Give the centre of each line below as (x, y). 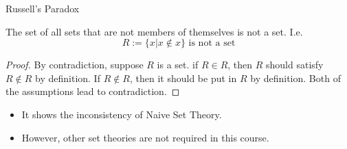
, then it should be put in (183, 78)
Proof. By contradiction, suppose (75, 65)
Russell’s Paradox (43, 8)
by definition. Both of (295, 78)
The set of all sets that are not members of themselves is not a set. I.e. (154, 31)
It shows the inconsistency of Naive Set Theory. (122, 114)
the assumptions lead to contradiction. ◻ (93, 91)
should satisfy (295, 65)
